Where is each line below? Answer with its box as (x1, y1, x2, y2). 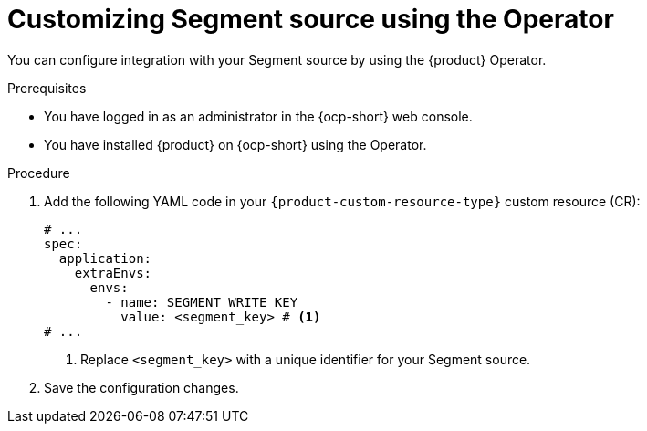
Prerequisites (7, 79, 87, 96)
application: (58, 250, 152, 266)
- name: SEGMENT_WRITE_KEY (105, 294, 298, 310)
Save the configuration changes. (44, 379, 239, 395)
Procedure (7, 164, 70, 181)
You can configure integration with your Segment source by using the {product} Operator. (7, 51, 547, 68)
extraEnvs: (74, 265, 152, 280)
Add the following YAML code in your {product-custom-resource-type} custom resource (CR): (44, 193, 641, 209)
